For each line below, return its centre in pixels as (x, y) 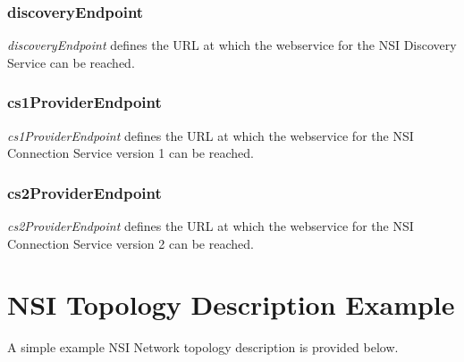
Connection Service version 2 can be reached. (131, 243)
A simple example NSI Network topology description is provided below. (203, 347)
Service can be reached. (71, 62)
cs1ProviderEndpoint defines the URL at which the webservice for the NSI (211, 135)
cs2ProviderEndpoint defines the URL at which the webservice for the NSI (211, 226)
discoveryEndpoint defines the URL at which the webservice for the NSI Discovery (232, 45)
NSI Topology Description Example (231, 304)
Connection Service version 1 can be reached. (131, 153)
